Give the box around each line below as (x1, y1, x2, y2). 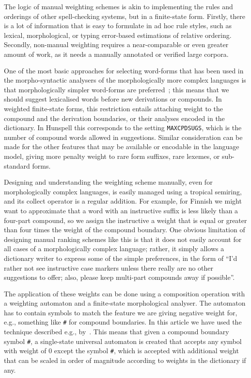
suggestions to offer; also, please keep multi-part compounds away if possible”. (4, 272, 235, 282)
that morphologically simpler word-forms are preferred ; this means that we (4, 84, 229, 94)
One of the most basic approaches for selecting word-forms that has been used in (4, 65, 244, 75)
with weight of (4, 345, 47, 356)
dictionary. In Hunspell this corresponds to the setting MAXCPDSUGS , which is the (4, 122, 242, 133)
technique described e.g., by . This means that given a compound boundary (4, 326, 229, 337)
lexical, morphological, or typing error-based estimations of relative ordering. (4, 30, 232, 40)
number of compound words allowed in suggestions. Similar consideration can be (4, 132, 243, 142)
